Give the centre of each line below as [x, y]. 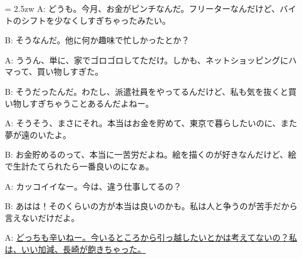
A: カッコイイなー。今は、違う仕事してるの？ [93, 186]
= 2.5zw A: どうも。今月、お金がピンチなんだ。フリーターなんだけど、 [142, 8]
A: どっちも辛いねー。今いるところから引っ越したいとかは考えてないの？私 [151, 237]
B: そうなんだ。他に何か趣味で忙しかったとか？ [97, 40]
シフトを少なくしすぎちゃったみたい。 [96, 20]
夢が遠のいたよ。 [38, 134]
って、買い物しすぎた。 [58, 71]
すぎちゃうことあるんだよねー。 [91, 103]
